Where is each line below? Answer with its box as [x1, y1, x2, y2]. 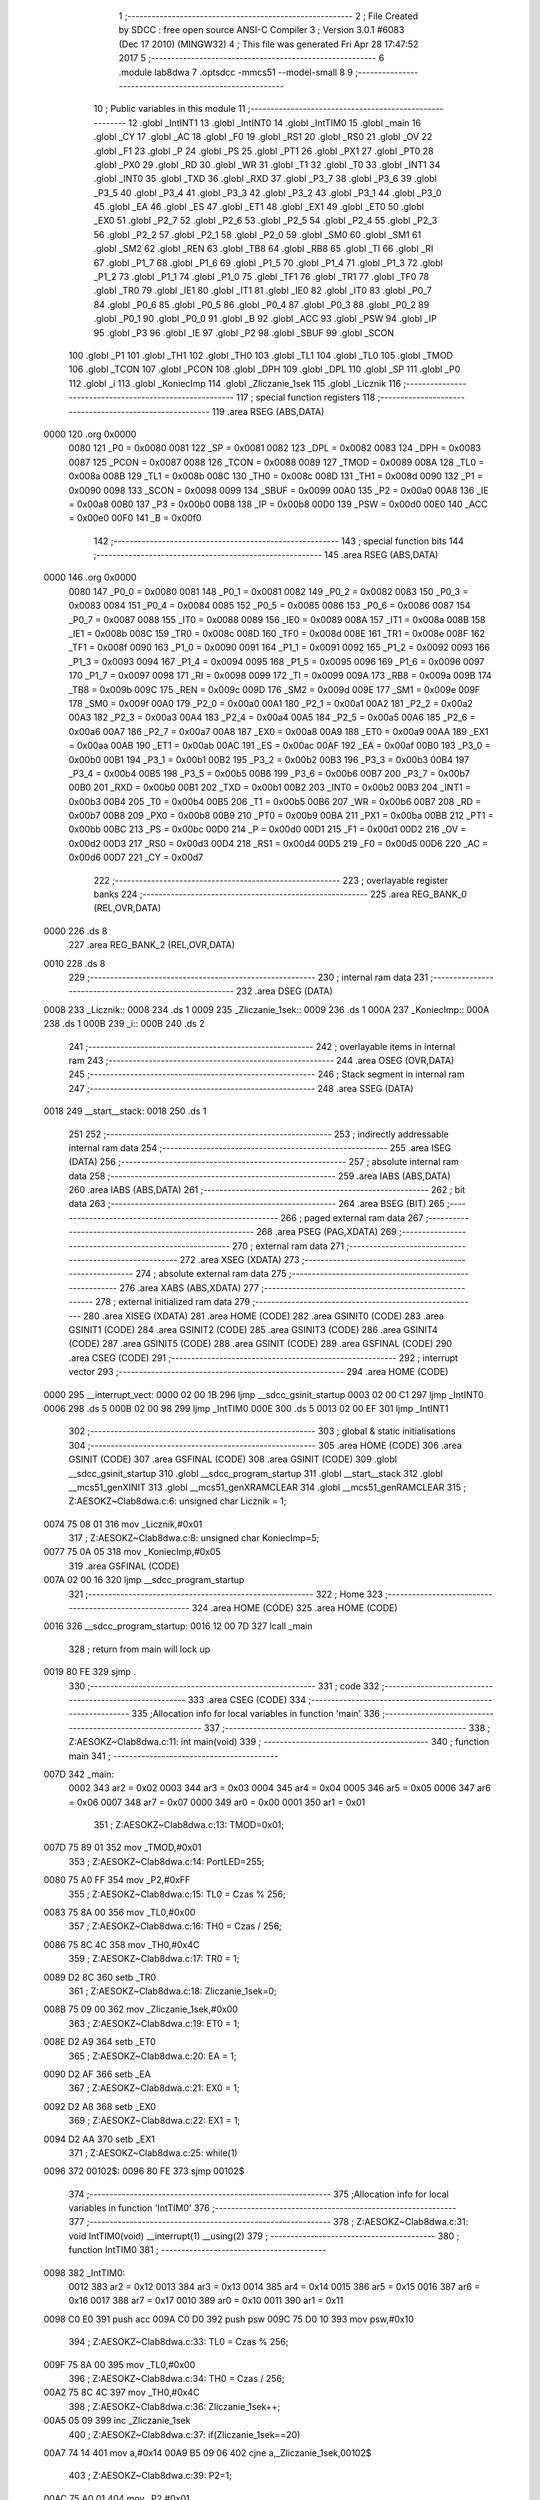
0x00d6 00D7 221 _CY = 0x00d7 [68, 851, 204, 864]
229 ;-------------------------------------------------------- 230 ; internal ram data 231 [68, 971, 429, 983]
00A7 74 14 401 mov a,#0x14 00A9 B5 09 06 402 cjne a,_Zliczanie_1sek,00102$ [43, 2446, 372, 2459]
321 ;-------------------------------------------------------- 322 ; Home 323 [68, 1588, 384, 1600]
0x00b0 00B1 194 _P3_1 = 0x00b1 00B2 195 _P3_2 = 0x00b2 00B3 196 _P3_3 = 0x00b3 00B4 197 [68, 753, 470, 765]
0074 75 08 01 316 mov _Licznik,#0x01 [43, 1518, 203, 1530]
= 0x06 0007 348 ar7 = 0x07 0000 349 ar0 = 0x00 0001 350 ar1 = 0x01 [68, 1796, 366, 1808]
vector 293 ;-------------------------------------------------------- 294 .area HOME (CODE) [68, 1366, 449, 1378]
